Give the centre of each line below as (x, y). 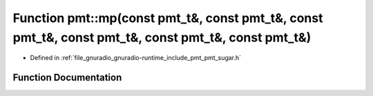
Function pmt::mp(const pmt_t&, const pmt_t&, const (168, 18)
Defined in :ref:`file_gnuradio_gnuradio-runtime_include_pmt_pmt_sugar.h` (136, 58)
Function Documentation (67, 78)
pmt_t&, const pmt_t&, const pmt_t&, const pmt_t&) (162, 37)
